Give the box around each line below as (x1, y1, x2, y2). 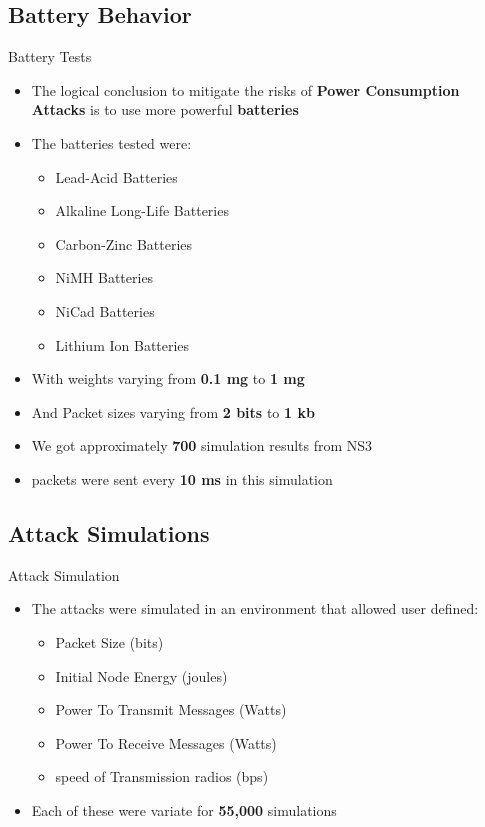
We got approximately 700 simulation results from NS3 (31, 435, 373, 456)
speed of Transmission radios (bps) (55, 766, 269, 787)
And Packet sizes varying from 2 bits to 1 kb (31, 401, 315, 422)
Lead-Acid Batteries (55, 166, 178, 187)
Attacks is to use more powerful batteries (31, 99, 299, 120)
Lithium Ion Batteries (55, 334, 190, 355)
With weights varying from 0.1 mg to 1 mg (31, 368, 305, 389)
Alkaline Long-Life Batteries (55, 200, 229, 221)
